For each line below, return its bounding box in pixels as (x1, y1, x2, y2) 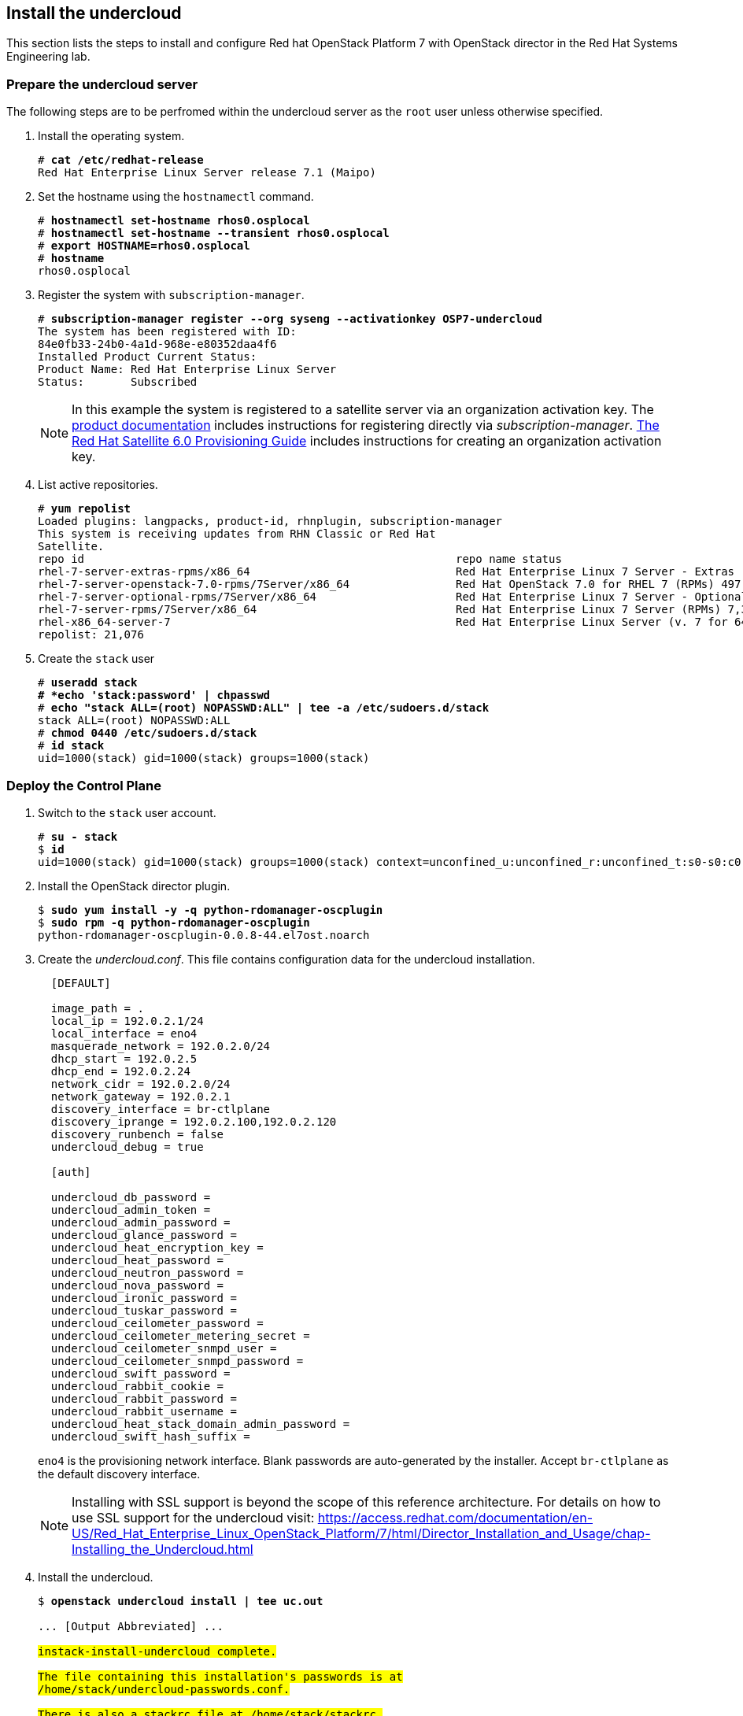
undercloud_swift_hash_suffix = (50, 1429, 250, 1443)
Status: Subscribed (38, 375, 198, 389)
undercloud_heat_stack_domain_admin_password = (50, 1417, 350, 1430)
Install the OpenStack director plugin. (38, 878, 231, 893)
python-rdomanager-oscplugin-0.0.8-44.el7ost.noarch (38, 928, 370, 941)
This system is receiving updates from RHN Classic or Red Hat (38, 527, 436, 541)
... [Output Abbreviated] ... (38, 1619, 224, 1633)
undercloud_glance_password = (50, 1228, 237, 1241)
